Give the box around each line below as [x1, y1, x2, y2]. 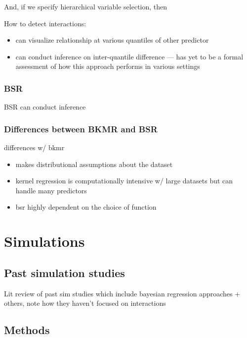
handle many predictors [15, 185, 87, 195]
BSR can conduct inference [4, 102, 86, 112]
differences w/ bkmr [4, 142, 65, 152]
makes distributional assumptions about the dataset [15, 159, 173, 169]
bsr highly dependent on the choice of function [15, 202, 157, 212]
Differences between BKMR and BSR [4, 122, 158, 135]
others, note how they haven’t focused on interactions [4, 298, 166, 308]
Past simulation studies [4, 265, 125, 280]
